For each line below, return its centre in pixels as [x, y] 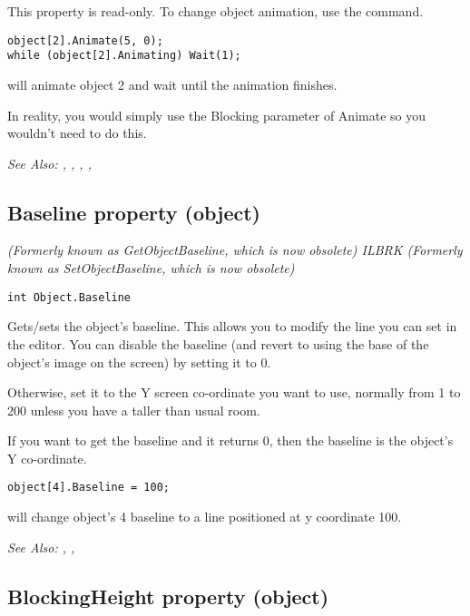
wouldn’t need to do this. [77, 133]
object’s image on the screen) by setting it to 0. [139, 362]
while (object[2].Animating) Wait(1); [124, 56]
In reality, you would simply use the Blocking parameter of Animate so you [216, 115]
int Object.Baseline [69, 297]
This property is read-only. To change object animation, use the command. [215, 11]
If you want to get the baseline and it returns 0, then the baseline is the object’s [230, 440]
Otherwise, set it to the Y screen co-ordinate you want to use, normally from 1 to [234, 392]
